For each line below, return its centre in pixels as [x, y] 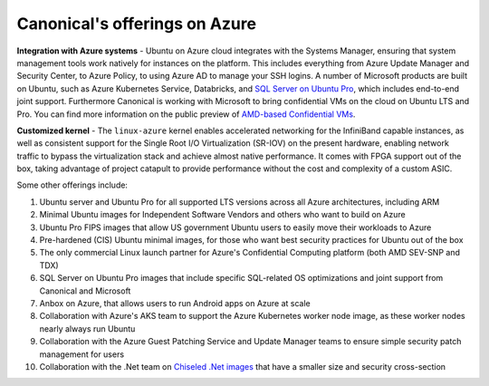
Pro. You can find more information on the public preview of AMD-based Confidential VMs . [186, 114]
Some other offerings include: [72, 185]
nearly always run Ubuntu [87, 328]
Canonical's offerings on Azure [137, 24]
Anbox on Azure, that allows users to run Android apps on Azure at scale [175, 303]
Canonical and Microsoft [85, 291]
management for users [82, 354]
